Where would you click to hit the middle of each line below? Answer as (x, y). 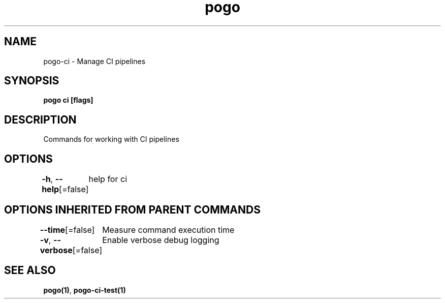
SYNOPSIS (32, 81)
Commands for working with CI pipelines (111, 139)
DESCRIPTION (40, 119)
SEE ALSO (30, 270)
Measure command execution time (168, 230)
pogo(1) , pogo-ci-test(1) (85, 290)
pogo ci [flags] (68, 100)
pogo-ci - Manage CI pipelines (94, 61)
